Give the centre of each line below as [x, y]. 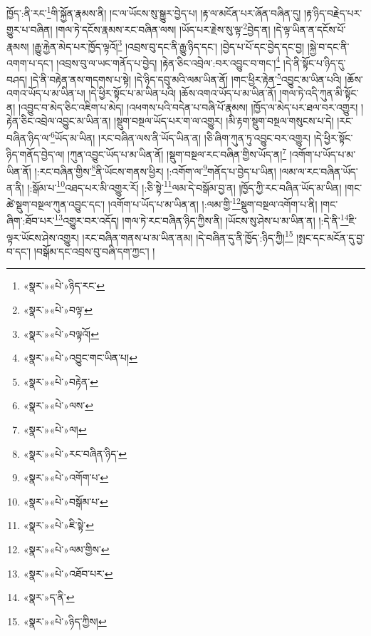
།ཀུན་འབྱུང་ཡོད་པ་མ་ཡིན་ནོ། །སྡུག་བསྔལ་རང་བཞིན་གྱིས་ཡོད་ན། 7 [177, 153]
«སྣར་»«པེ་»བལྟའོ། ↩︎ [61, 333]
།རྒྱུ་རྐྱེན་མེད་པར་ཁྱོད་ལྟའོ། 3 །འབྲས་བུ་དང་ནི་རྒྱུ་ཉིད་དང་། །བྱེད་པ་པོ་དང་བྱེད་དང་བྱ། [168, 45]
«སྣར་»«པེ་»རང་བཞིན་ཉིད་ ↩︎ [75, 453]
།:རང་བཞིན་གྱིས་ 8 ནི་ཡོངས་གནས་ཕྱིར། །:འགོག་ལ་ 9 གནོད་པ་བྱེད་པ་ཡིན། [155, 170]
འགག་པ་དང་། [30, 62]
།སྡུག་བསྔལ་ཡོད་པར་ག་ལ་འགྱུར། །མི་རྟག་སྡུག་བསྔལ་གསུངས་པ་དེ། [224, 121]
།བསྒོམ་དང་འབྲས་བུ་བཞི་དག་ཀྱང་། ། [94, 251]
